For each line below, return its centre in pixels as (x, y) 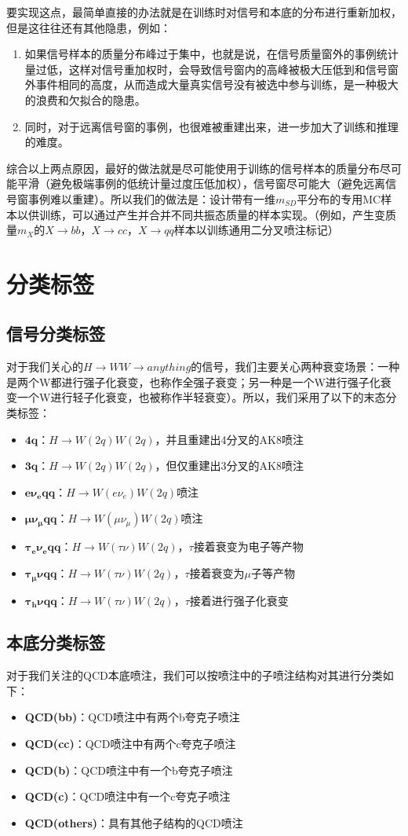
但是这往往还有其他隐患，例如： (89, 27)
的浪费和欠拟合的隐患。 (85, 99)
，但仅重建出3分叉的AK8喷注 (229, 466)
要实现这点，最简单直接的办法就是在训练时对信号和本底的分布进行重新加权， (204, 12)
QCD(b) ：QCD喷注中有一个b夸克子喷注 (129, 770)
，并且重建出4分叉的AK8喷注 (229, 439)
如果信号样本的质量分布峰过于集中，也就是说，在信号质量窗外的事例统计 (211, 54)
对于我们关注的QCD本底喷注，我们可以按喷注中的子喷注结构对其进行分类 (195, 675)
